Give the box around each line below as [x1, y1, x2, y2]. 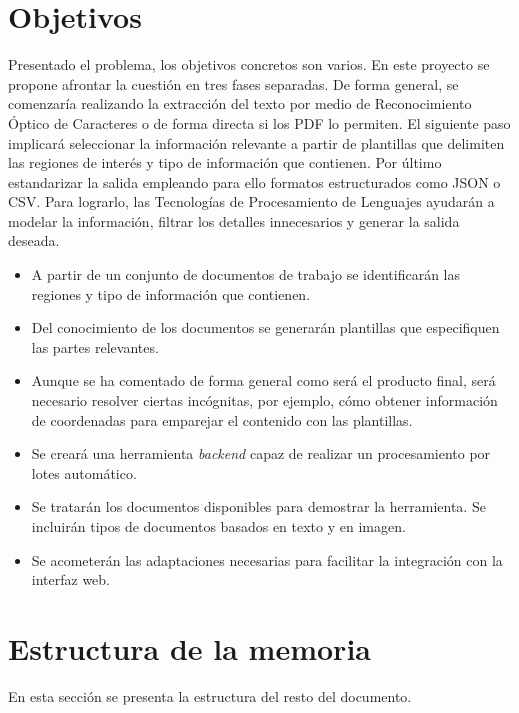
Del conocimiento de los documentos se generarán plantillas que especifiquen [31, 317, 500, 338]
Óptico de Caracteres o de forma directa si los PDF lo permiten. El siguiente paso [8, 112, 511, 133]
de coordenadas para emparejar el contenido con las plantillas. [31, 409, 413, 430]
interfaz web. [31, 569, 111, 590]
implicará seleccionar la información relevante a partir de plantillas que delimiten [8, 132, 505, 153]
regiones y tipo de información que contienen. [31, 283, 311, 304]
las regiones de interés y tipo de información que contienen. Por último [8, 152, 442, 173]
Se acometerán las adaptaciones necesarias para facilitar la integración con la [31, 549, 503, 570]
